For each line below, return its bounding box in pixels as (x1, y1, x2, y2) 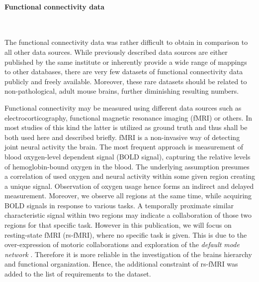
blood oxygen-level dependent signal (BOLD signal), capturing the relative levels (4, 151, 251, 161)
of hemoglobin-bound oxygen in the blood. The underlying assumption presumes (4, 161, 250, 171)
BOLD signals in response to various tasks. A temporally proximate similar (4, 200, 234, 210)
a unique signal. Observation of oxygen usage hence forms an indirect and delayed (4, 180, 254, 191)
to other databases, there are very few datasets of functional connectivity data (4, 66, 243, 77)
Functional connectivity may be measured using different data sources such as (4, 102, 242, 113)
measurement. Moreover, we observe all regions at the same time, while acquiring (4, 190, 252, 201)
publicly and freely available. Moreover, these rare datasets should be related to (4, 76, 247, 86)
